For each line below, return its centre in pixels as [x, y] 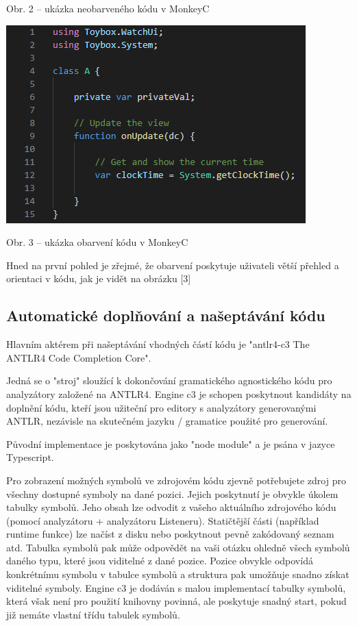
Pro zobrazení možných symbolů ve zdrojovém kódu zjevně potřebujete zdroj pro [176, 480]
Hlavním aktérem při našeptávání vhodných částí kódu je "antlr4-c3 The [158, 344]
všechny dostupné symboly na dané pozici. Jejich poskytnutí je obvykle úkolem [172, 493]
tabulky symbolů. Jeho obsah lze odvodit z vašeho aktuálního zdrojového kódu [171, 507]
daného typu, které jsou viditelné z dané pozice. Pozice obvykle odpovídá [160, 561]
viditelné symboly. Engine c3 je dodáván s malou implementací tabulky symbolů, [176, 587]
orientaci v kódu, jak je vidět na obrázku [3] [99, 278]
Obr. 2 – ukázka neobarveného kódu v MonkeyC [108, 8]
